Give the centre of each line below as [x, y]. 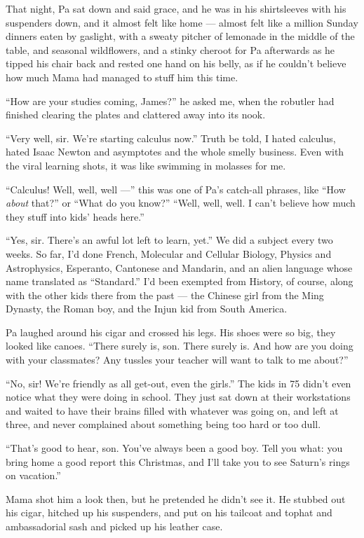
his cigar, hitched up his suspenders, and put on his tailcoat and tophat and [169, 512]
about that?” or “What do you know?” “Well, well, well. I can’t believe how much [181, 203]
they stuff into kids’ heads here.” [75, 216]
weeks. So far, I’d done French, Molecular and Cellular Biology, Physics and [169, 253]
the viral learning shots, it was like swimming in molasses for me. [146, 165]
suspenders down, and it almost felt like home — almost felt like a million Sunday [182, 22]
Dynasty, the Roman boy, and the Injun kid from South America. [147, 309]
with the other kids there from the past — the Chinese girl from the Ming [165, 295]
